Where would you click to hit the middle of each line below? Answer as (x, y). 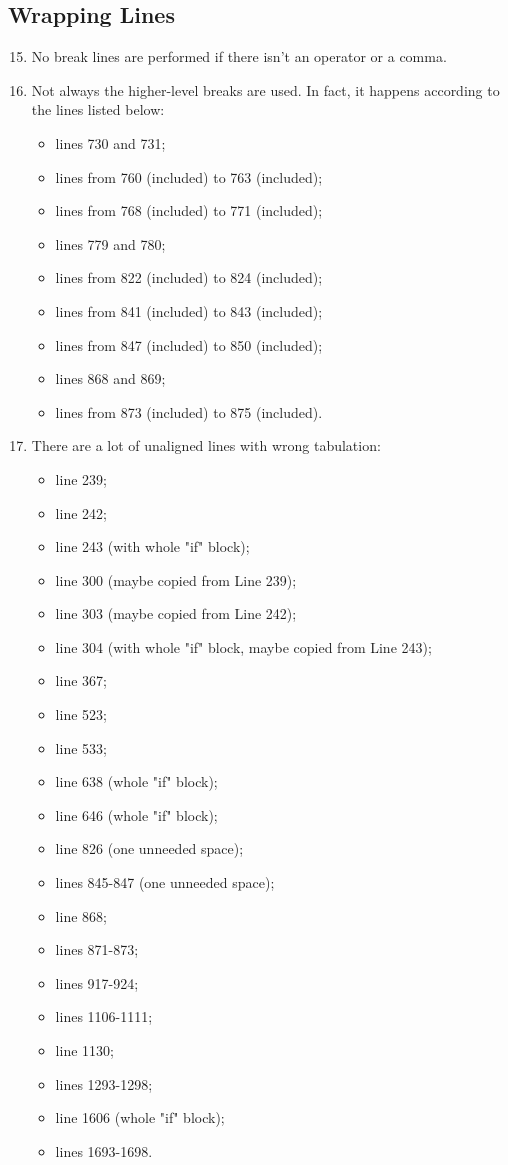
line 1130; (84, 1050)
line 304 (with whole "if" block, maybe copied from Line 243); (243, 646)
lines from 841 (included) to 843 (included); (189, 310)
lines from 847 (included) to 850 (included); (189, 344)
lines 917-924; (97, 982)
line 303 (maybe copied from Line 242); (176, 613)
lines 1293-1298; (104, 1083)
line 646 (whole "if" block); (136, 814)
